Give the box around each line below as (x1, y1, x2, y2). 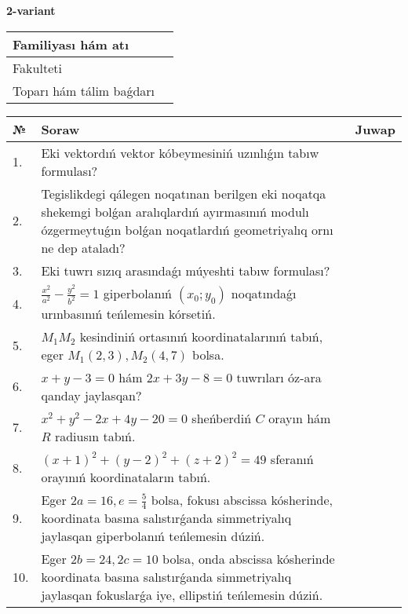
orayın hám (268, 408, 331, 427)
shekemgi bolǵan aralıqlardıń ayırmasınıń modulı (41, 202, 309, 221)
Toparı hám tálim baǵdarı (13, 81, 155, 100)
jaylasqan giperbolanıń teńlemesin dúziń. (41, 527, 265, 546)
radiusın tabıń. (54, 426, 136, 445)
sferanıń (270, 449, 314, 468)
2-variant (6, 2, 56, 18)
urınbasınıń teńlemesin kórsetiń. (41, 304, 216, 323)
